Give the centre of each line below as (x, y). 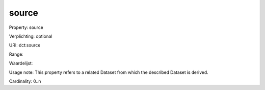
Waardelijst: (21, 63)
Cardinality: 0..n (25, 81)
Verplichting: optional (31, 36)
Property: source (26, 27)
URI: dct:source (25, 45)
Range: (16, 54)
